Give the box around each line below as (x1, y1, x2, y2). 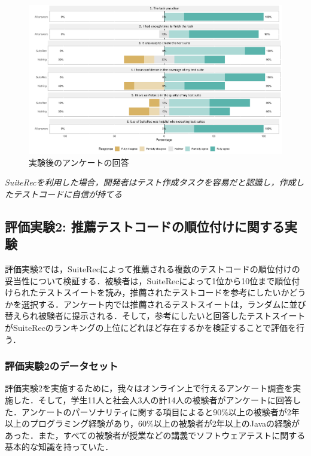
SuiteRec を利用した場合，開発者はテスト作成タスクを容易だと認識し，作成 (5, 176, 296, 189)
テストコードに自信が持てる (13, 187, 122, 200)
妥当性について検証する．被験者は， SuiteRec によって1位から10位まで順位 (5, 274, 292, 287)
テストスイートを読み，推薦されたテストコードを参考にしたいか (38, 286, 289, 299)
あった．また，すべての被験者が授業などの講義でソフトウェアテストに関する (5, 428, 306, 441)
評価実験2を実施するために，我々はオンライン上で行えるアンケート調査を (5, 382, 293, 394)
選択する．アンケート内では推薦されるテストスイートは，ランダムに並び (21, 297, 306, 310)
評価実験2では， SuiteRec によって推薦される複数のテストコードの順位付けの (5, 263, 300, 275)
